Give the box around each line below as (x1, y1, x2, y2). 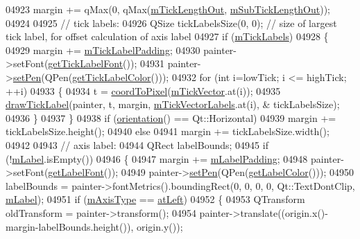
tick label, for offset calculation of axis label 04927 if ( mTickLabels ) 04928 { (6, 29, 329, 44)
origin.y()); (136, 219, 183, 233)
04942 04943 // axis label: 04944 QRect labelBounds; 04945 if (6, 137, 268, 152)
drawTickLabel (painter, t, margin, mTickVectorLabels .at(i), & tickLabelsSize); (6, 97, 340, 112)
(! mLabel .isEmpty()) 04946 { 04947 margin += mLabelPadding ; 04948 (6, 151, 308, 166)
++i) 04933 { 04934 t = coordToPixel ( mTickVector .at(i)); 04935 (6, 83, 281, 98)
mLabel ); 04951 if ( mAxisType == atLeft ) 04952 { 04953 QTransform (6, 192, 305, 206)
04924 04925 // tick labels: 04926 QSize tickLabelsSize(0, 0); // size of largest (6, 15, 337, 30)
